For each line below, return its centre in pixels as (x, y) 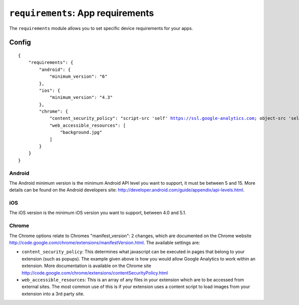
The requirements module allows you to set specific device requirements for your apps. (101, 28)
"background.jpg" (81, 133)
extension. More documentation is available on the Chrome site (86, 266)
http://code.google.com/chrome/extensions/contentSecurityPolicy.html (95, 273)
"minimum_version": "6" (78, 77)
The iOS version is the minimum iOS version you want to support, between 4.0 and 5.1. (98, 213)
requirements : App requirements (81, 13)
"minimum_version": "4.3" (81, 98)
